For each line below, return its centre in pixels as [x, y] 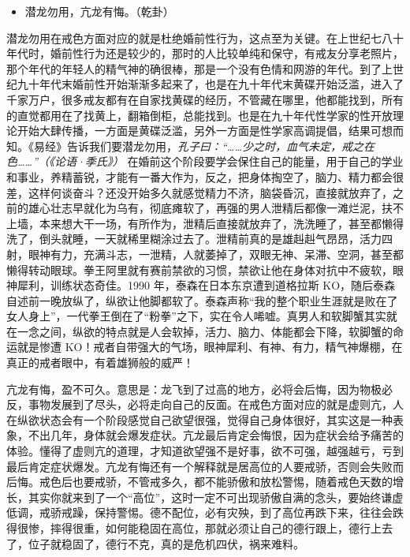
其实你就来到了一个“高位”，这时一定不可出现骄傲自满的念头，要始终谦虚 [216, 497]
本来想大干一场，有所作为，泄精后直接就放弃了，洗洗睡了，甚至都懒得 [221, 223]
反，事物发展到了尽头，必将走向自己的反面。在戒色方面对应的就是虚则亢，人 [205, 404]
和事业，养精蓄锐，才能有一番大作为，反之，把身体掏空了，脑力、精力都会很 [205, 176]
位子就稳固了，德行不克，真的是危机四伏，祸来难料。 [166, 543]
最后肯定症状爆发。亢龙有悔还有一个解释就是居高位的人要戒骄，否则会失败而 [205, 466]
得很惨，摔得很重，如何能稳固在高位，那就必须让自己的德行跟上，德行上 [194, 528]
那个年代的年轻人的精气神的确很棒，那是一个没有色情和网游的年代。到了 [194, 68]
